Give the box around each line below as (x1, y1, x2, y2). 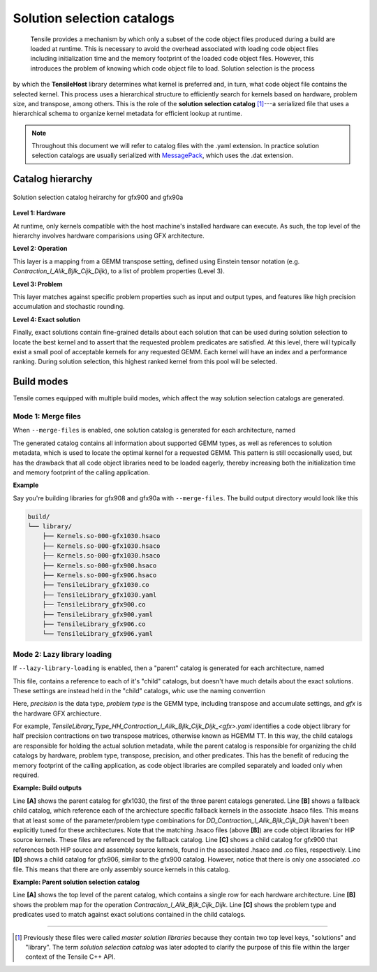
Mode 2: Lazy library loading (13, 649, 112, 659)
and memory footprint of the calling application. (13, 468, 150, 477)
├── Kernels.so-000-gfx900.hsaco (42, 561, 157, 570)
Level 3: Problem (13, 280, 63, 288)
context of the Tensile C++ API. (25, 952, 115, 961)
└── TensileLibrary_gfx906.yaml (42, 630, 154, 638)
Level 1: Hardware (13, 209, 66, 217)
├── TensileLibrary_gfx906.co (42, 621, 146, 628)
